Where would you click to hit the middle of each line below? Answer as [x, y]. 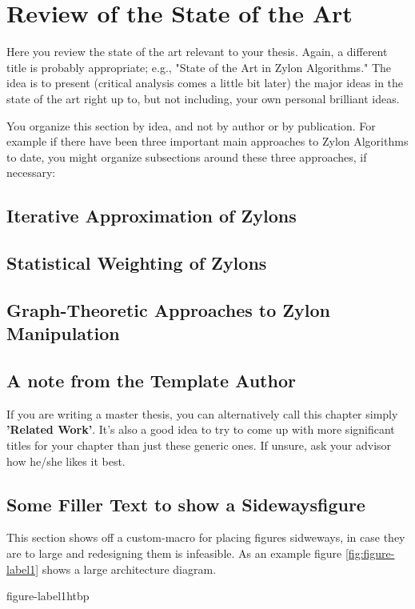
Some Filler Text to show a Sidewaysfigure [186, 504]
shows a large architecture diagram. [129, 569]
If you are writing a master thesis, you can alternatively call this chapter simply [202, 413]
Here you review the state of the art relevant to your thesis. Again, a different [197, 52]
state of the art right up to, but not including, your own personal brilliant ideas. [203, 98]
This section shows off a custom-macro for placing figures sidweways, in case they [206, 537]
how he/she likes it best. [66, 461]
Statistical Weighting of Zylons [137, 263]
